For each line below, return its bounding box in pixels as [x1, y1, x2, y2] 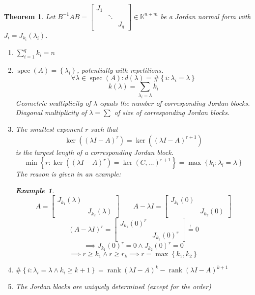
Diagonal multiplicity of [15, 107, 87, 118]
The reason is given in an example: [15, 169, 121, 179]
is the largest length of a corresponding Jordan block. [15, 147, 173, 157]
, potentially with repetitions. [77, 64, 164, 75]
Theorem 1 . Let [4, 11, 56, 21]
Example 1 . [15, 185, 55, 195]
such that [90, 123, 118, 134]
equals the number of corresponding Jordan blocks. [100, 97, 250, 108]
